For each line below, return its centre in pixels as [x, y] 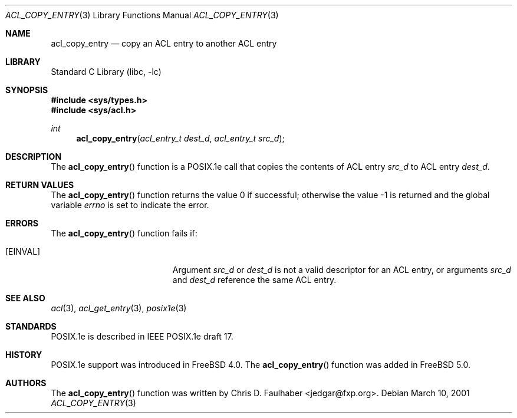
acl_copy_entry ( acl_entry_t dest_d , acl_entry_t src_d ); [180, 138]
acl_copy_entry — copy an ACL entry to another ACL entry [164, 43]
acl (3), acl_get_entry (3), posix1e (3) [119, 308]
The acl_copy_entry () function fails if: [124, 233]
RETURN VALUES [40, 185]
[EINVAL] [23, 251]
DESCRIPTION [34, 157]
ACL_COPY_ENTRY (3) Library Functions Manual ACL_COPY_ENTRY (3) [142, 15]
